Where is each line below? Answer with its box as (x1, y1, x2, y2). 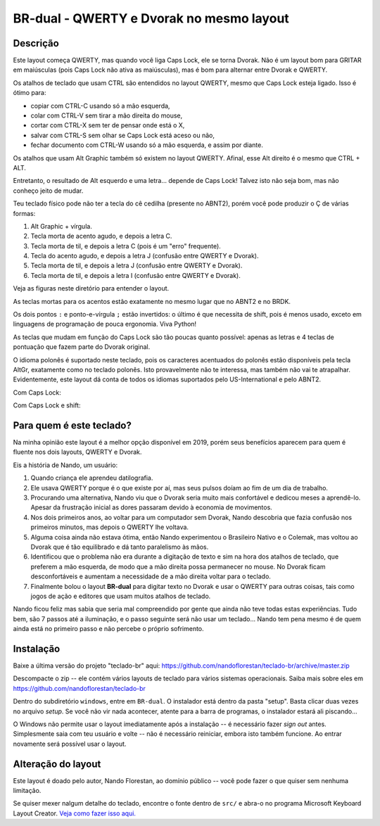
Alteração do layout (13, 758, 101, 770)
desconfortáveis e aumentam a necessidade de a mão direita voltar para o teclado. (30, 572, 271, 580)
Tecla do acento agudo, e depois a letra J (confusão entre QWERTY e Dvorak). (30, 252, 260, 260)
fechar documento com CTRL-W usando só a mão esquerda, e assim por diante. (30, 141, 263, 149)
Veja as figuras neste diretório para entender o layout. (13, 284, 170, 293)
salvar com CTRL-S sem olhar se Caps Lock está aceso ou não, (30, 131, 215, 139)
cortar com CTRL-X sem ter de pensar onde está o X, (30, 121, 185, 129)
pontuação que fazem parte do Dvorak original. (13, 343, 151, 351)
